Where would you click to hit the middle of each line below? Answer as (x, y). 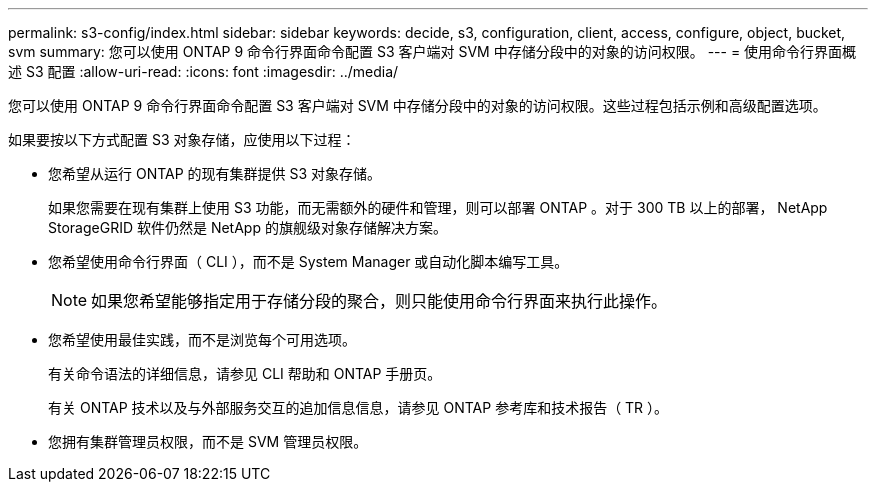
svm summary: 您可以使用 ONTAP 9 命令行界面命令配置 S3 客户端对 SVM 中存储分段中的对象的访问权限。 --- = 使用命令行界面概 (432, 51)
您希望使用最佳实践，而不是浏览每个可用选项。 (202, 339)
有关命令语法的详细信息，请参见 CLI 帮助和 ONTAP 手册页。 (245, 373)
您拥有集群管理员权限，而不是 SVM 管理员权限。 (208, 441)
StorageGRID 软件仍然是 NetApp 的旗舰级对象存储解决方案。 (247, 227)
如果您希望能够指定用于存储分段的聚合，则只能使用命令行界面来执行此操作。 (379, 301)
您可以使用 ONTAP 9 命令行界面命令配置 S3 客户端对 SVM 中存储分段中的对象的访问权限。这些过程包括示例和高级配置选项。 (417, 105)
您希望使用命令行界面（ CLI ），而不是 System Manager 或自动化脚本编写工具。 (308, 261)
